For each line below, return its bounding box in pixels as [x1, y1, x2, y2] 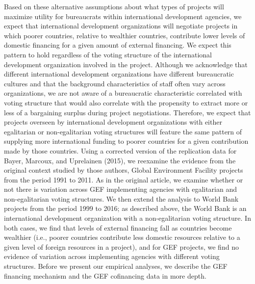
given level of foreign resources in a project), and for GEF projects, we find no [4, 241, 239, 252]
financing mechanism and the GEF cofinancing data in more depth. [4, 270, 206, 281]
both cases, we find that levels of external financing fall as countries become [4, 222, 232, 232]
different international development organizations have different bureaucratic [4, 69, 234, 79]
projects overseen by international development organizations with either [4, 117, 222, 127]
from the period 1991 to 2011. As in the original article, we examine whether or [4, 174, 243, 184]
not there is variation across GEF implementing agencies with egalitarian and [4, 184, 237, 194]
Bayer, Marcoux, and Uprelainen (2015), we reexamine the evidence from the [4, 155, 236, 165]
